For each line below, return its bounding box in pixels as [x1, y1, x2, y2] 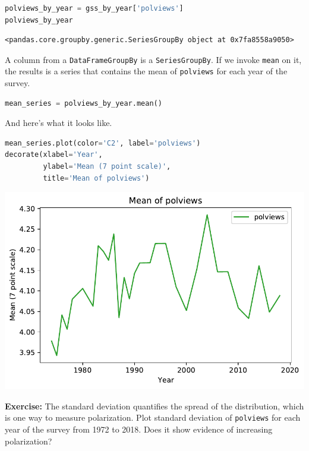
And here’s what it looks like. [5, 116, 112, 129]
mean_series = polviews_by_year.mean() [5, 99, 162, 108]
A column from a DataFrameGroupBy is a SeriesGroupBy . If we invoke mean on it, [5, 53, 302, 65]
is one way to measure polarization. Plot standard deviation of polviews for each [5, 411, 301, 424]
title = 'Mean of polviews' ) [43, 174, 150, 182]
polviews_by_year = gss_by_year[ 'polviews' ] [5, 4, 184, 12]
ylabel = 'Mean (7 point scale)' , [43, 162, 171, 171]
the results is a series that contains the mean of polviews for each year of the [5, 65, 288, 77]
